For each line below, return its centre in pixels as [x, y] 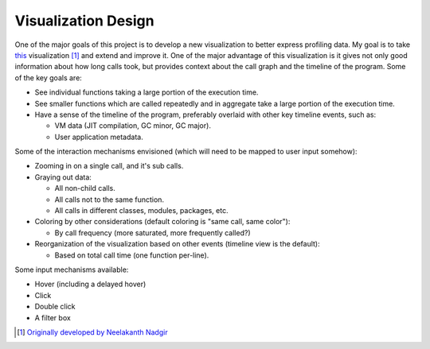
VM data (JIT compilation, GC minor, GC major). [133, 126]
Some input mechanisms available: [72, 270]
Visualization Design [84, 21]
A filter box [53, 317]
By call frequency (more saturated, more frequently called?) [152, 233]
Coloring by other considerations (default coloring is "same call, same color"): [162, 222]
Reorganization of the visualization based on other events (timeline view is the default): [177, 244]
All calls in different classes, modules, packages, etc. [141, 211]
